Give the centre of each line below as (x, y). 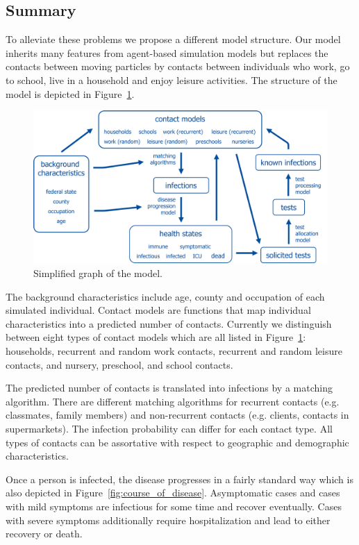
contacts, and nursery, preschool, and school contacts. (119, 364)
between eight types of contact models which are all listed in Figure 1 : (156, 337)
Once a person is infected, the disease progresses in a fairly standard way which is (179, 479)
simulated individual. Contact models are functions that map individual (158, 310)
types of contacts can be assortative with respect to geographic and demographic (177, 442)
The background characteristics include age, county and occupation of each (165, 296)
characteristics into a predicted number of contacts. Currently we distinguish (169, 323)
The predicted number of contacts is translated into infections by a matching (169, 388)
